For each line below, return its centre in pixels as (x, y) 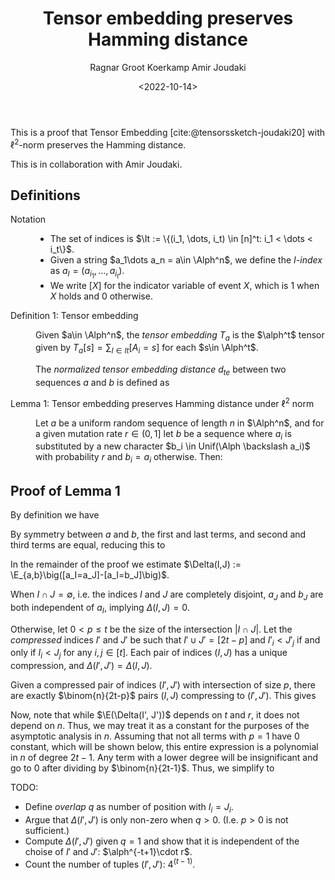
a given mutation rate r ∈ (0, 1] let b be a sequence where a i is (163, 434)
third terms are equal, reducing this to (88, 544)
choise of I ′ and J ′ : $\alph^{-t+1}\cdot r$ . (108, 851)
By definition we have (55, 514)
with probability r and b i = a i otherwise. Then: (129, 458)
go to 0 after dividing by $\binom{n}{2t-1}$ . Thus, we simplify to (142, 768)
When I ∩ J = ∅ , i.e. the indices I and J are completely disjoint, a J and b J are (167, 595)
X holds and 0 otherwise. (101, 296)
